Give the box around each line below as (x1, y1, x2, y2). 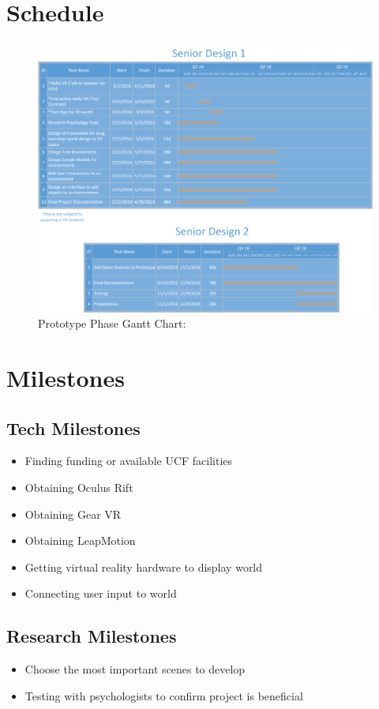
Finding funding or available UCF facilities (24, 452, 233, 469)
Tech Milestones (6, 415, 141, 440)
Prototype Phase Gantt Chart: (38, 315, 186, 332)
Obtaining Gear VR (24, 505, 122, 522)
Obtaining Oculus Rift (24, 479, 133, 496)
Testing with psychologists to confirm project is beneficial (24, 687, 303, 703)
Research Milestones (6, 624, 177, 648)
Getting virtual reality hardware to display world (24, 558, 263, 575)
